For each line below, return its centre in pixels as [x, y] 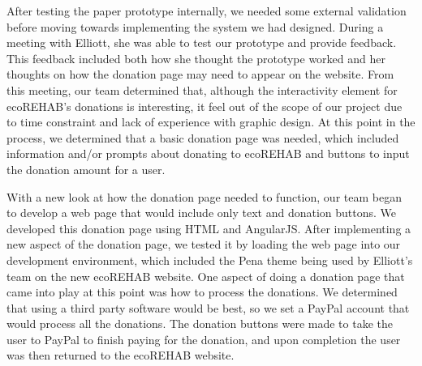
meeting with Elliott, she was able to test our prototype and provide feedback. [202, 43]
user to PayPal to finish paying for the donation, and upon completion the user [204, 339]
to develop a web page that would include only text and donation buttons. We [202, 213]
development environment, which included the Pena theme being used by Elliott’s [210, 260]
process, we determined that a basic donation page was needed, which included [203, 137]
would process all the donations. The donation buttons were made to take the [200, 323]
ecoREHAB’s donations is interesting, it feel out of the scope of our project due [205, 106]
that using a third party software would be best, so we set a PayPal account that [208, 307]
